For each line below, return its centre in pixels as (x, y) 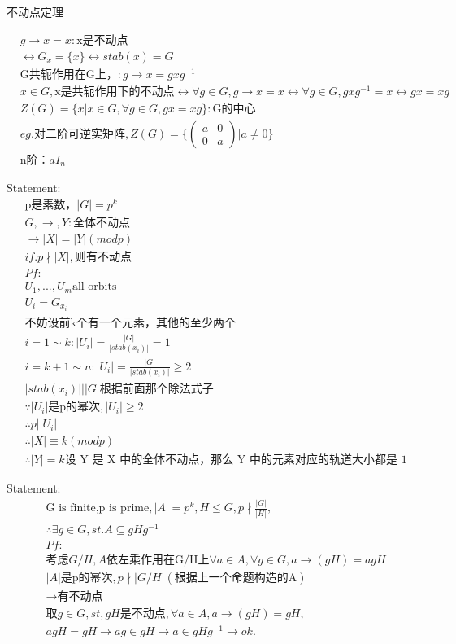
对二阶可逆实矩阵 (79, 134)
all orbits (94, 287)
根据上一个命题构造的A (236, 578)
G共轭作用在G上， (69, 74)
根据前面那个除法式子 (156, 390)
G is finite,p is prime (98, 508)
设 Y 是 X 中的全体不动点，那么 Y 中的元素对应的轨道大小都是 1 (236, 460)
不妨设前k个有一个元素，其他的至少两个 (130, 323)
